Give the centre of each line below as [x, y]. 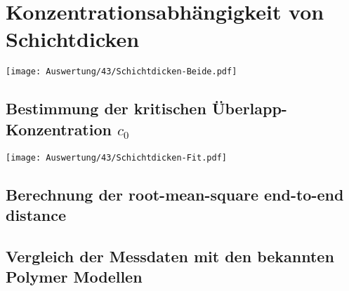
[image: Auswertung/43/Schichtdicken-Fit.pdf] [116, 157]
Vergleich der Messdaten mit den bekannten [170, 256]
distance [36, 215]
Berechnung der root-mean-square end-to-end [175, 194]
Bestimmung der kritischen [106, 108]
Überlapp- [249, 108]
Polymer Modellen [74, 277]
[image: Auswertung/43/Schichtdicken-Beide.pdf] [121, 72]
